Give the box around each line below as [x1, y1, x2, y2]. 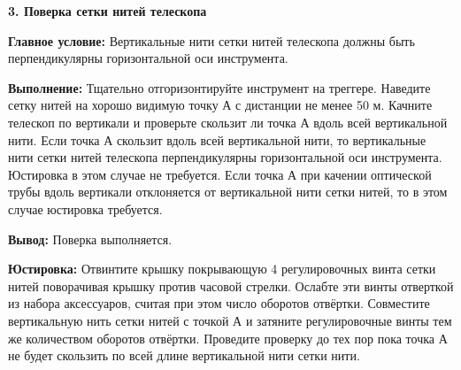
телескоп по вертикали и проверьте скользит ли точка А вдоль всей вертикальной [8, 112, 448, 131]
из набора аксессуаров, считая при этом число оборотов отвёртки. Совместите [8, 294, 430, 312]
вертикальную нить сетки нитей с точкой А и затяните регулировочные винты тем [8, 311, 452, 329]
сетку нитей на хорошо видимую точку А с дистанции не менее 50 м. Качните [8, 96, 433, 114]
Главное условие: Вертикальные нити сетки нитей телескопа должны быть [8, 31, 415, 50]
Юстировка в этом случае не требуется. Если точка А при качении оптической [8, 165, 432, 183]
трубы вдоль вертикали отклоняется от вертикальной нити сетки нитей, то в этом [8, 182, 448, 201]
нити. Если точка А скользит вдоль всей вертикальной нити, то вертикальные [8, 130, 426, 149]
